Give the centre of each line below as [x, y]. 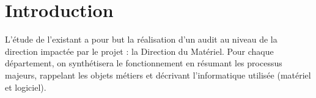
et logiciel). [26, 87]
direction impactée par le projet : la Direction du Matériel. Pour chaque [139, 51]
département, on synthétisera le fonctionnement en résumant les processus [144, 63]
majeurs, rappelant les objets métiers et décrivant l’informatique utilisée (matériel [158, 75]
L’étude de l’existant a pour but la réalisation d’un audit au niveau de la [141, 39]
